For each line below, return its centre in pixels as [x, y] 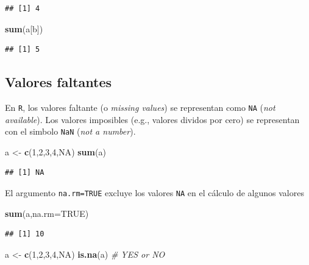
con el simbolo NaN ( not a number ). [70, 131]
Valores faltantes [59, 82]
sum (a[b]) [24, 28]
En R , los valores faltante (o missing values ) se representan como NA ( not [140, 107]
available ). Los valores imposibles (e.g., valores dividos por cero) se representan [152, 119]
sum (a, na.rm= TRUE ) [47, 213]
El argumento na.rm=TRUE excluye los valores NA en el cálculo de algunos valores [154, 193]
